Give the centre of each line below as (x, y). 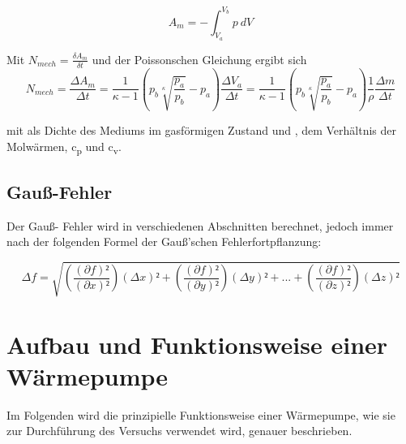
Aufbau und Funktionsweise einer (197, 344)
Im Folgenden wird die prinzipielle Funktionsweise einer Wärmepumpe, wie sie (201, 414)
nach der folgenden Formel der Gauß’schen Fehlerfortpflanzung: (164, 241)
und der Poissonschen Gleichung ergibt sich (199, 59)
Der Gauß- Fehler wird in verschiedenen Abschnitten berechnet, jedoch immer (200, 225)
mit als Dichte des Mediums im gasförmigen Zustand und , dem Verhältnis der (202, 129)
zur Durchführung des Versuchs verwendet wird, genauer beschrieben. (179, 431)
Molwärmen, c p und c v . (64, 147)
